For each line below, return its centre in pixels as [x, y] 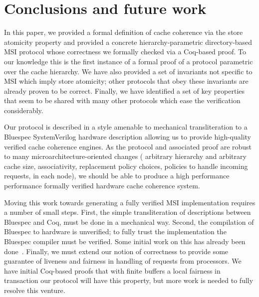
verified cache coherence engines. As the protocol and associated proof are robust [128, 146]
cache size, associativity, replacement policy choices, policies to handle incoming [126, 166]
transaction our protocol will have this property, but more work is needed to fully [129, 280]
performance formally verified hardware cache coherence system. [102, 186]
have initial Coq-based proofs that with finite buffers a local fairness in [112, 270]
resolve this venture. [35, 290]
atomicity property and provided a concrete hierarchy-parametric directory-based [128, 42]
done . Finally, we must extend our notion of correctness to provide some [116, 251]
